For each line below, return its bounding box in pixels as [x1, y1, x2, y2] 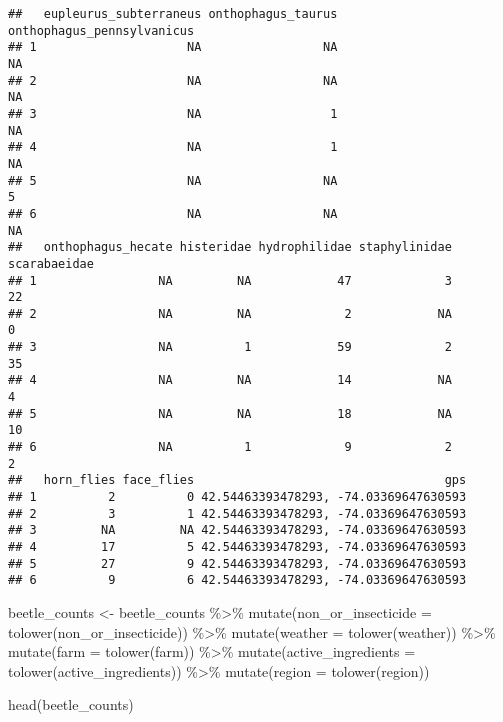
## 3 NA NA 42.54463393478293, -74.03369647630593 [8, 523, 467, 538]
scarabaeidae [8, 256, 94, 271]
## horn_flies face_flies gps [8, 473, 467, 488]
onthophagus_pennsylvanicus [8, 23, 195, 38]
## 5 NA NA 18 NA [8, 406, 452, 421]
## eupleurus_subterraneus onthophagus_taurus [8, 7, 338, 21]
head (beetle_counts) [8, 694, 134, 715]
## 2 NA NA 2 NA [8, 306, 452, 321]
